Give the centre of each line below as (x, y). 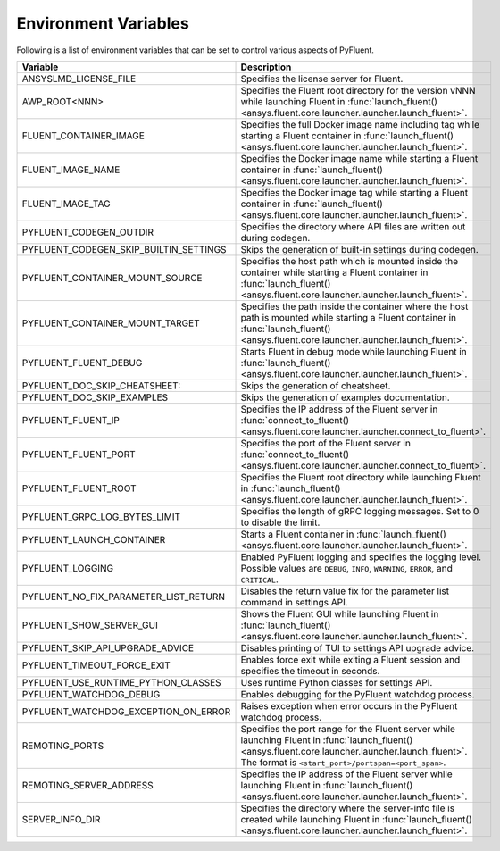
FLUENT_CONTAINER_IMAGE (83, 136)
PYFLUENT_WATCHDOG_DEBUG (91, 694)
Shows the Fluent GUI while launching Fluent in (340, 613)
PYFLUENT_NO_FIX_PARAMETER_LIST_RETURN (123, 597)
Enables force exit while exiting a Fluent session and (350, 659)
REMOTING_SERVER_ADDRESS (87, 785)
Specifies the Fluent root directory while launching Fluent (361, 477)
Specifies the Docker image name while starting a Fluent (359, 158)
